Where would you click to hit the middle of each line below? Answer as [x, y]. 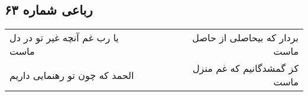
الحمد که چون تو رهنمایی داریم [72, 75]
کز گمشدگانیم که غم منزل [246, 68]
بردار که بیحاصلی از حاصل [245, 38]
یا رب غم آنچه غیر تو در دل [64, 38]
